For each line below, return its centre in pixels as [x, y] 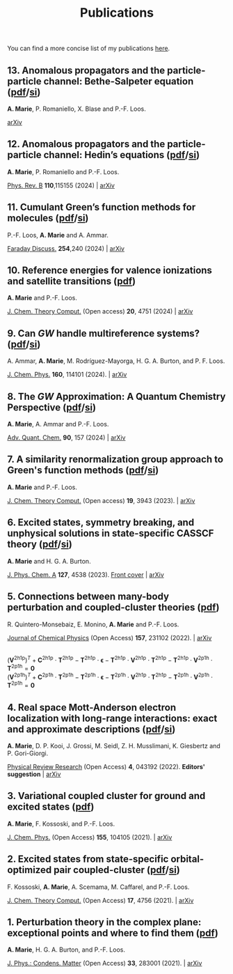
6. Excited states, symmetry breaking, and [101, 523]
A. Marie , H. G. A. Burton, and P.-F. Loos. [66, 950]
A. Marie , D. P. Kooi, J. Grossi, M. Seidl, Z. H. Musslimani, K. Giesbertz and [114, 745]
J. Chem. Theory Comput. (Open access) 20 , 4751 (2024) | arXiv [100, 311]
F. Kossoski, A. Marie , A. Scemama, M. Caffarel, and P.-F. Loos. [98, 887]
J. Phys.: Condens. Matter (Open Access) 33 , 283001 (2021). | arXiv [105, 964]
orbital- [187, 859]
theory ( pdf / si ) [40, 544]
